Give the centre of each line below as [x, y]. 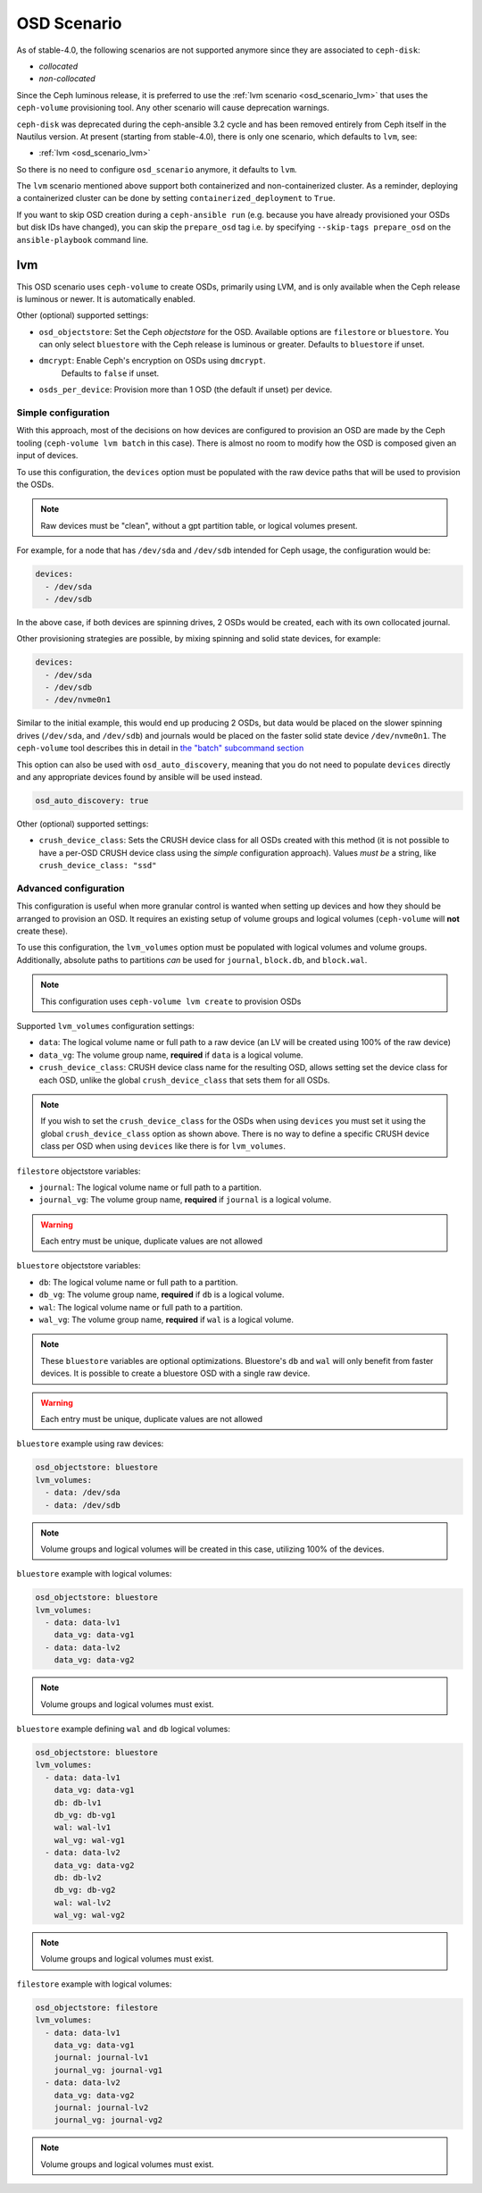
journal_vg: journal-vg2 [108, 2120]
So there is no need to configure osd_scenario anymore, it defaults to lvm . [157, 169]
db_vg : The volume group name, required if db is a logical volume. [162, 1294]
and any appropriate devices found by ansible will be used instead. [139, 776]
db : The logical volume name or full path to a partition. [138, 1282]
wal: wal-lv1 [83, 1828]
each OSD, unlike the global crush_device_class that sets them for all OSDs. [184, 1080]
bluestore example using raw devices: [90, 1444]
